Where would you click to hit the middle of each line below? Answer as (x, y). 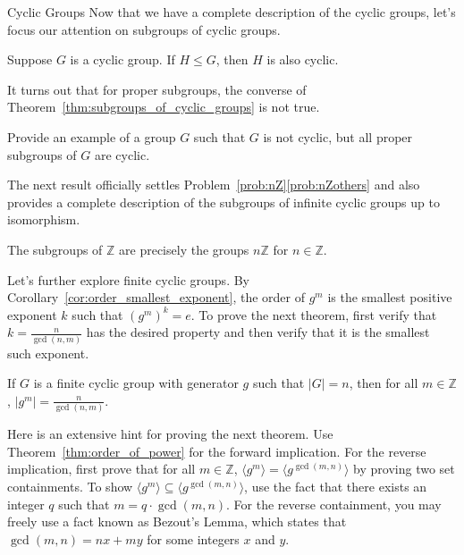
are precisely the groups (184, 249)
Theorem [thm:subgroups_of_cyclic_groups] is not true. (164, 107)
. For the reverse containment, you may (334, 504)
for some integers (193, 538)
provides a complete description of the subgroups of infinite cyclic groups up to (224, 202)
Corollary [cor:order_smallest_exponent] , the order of (156, 297)
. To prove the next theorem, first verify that (314, 314)
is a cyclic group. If (122, 59)
